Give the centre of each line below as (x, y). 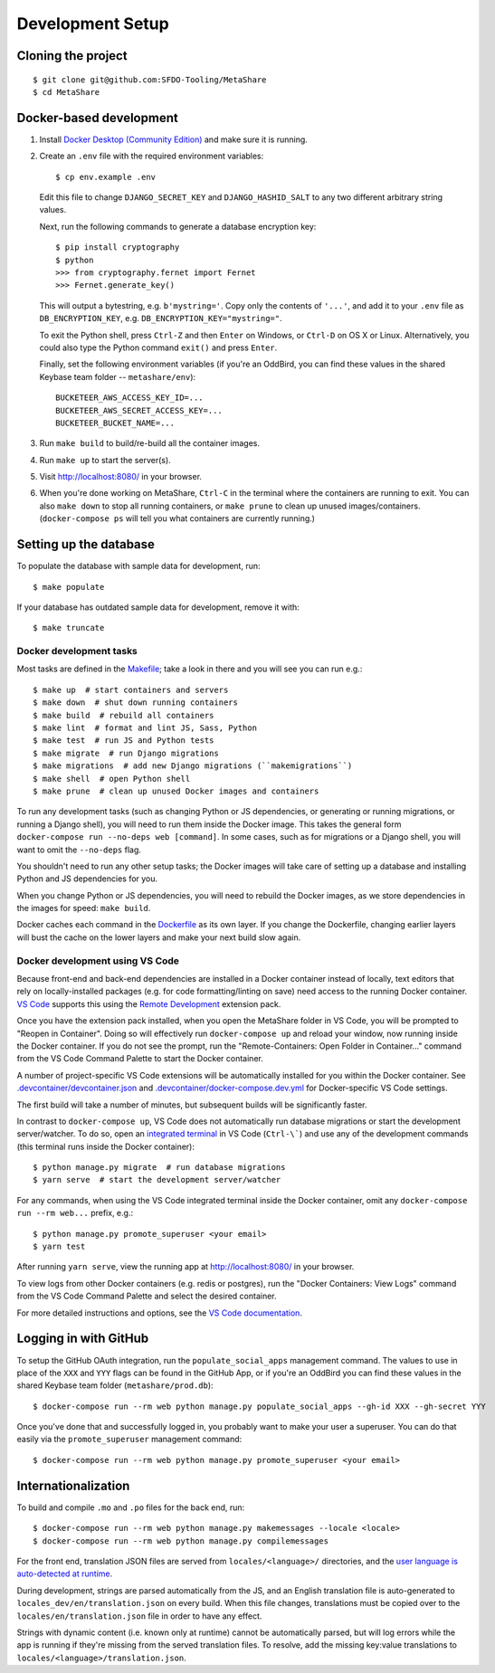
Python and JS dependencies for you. (87, 879)
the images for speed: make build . (84, 908)
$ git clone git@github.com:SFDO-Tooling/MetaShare (150, 80)
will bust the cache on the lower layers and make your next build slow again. (159, 937)
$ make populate (69, 587)
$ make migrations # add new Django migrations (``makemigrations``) (193, 766)
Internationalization (73, 1485)
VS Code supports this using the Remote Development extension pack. (149, 1003)
